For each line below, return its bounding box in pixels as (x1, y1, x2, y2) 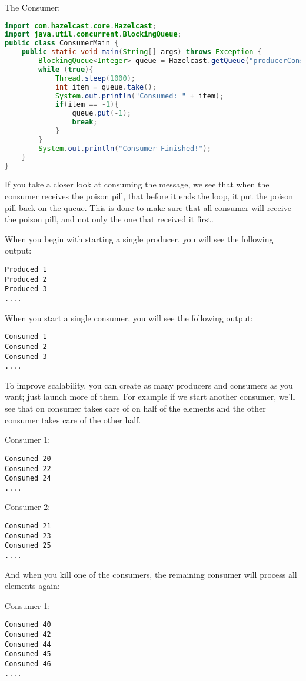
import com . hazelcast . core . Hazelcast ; (5, 21, 157, 30)
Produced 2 (5, 275, 47, 284)
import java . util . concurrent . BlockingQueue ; (5, 30, 182, 39)
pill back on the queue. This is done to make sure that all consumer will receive (5, 201, 291, 213)
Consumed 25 (5, 541, 51, 550)
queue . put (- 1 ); (72, 109, 131, 118)
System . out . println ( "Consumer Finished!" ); (38, 144, 211, 153)
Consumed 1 (5, 333, 47, 341)
